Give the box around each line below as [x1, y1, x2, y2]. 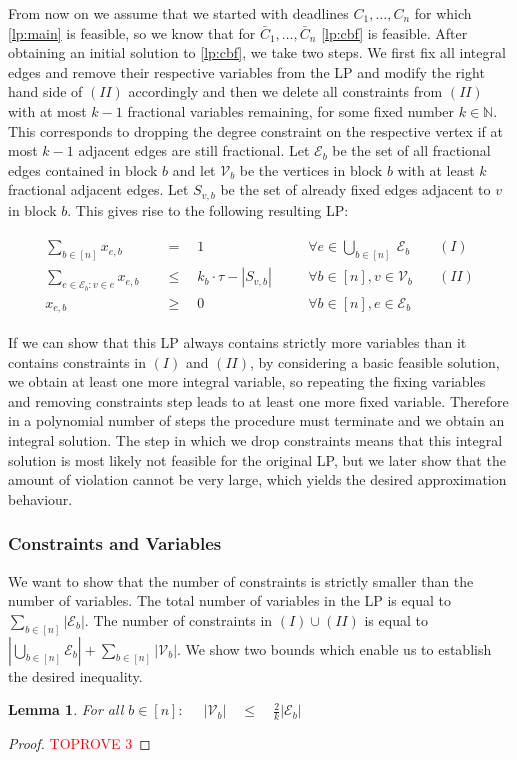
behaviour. [8, 488, 73, 509]
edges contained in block [8, 159, 158, 180]
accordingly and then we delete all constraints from [128, 81, 443, 102]
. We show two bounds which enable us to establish [177, 638, 492, 659]
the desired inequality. [8, 665, 143, 686]
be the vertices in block [239, 159, 383, 180]
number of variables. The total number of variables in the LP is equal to [8, 590, 451, 611]
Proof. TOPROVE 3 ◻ [8, 733, 151, 754]
